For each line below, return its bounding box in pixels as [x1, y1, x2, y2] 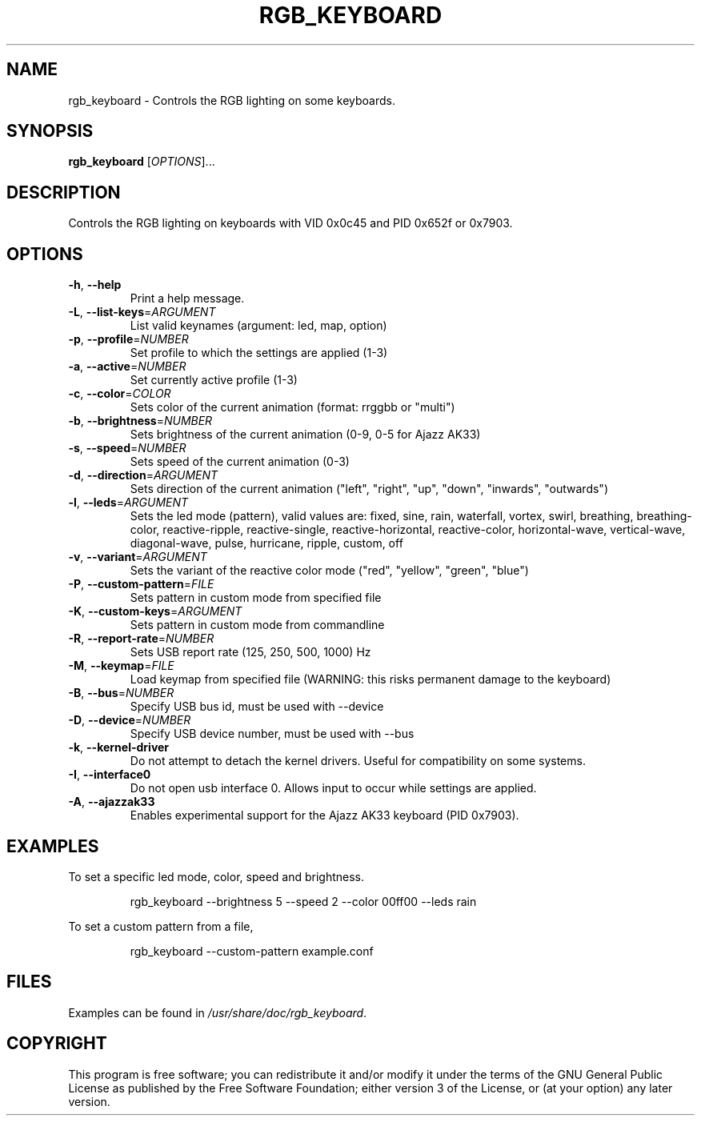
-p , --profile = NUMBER [68, 332, 189, 347]
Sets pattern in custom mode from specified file [130, 591, 382, 605]
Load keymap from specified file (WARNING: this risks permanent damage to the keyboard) [130, 672, 611, 687]
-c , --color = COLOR [68, 387, 171, 401]
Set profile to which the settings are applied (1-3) [130, 346, 388, 360]
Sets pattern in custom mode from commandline [130, 618, 385, 632]
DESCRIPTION [6, 182, 121, 202]
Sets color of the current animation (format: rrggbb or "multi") [130, 400, 455, 415]
